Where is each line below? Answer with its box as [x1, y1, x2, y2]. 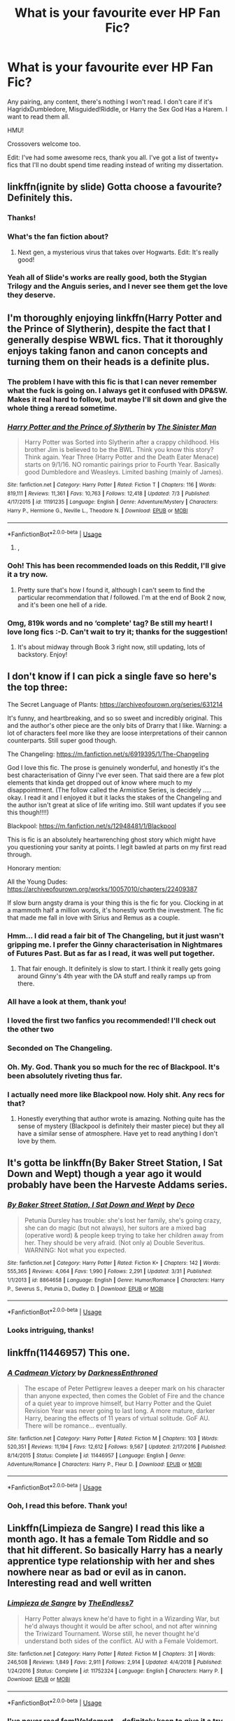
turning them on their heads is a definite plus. [7, 356, 210, 368]
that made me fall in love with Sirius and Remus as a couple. [7, 913, 180, 922]
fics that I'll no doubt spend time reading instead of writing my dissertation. [7, 160, 224, 169]
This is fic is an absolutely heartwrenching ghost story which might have [7, 835, 216, 844]
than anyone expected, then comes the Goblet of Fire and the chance [24, 1391, 225, 1400]
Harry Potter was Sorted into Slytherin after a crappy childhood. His [24, 438, 220, 446]
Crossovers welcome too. [7, 139, 81, 148]
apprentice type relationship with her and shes [7, 1555, 215, 1567]
